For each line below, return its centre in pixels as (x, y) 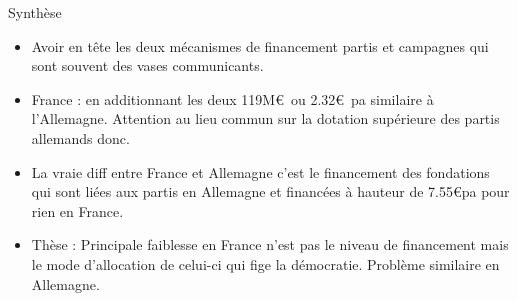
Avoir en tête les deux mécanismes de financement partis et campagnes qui (260, 45)
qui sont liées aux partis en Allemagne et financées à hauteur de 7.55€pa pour (270, 191)
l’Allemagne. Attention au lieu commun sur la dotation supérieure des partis (265, 118)
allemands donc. (80, 137)
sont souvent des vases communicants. (147, 65)
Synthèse (35, 12)
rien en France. (77, 210)
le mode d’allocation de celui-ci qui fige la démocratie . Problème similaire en (265, 263)
